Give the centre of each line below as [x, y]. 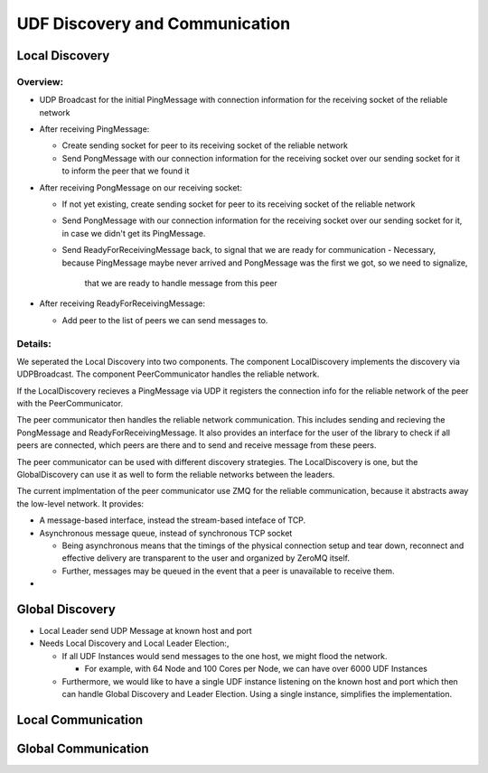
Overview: [40, 81]
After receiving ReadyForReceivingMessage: [122, 303]
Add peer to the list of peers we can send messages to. [165, 320]
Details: [34, 343]
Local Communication [80, 719]
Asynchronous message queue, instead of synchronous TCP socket [166, 533]
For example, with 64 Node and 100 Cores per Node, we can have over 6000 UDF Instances [256, 669]
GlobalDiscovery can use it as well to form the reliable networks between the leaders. [176, 475]
